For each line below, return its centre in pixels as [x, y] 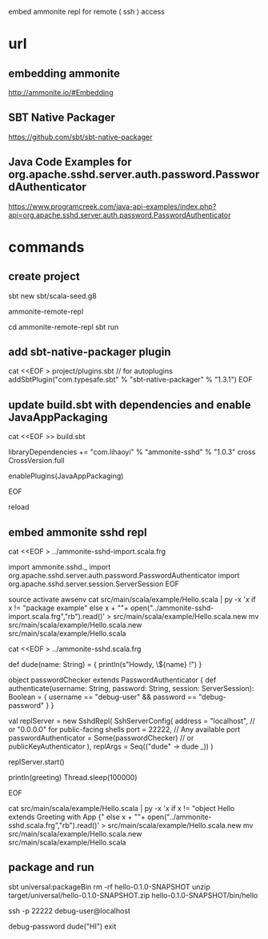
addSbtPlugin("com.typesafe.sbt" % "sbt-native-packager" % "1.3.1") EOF [130, 380]
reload [19, 507]
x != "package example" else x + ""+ [69, 608]
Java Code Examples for [70, 162]
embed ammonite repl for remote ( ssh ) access [87, 12]
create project [44, 276]
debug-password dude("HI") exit [62, 926]
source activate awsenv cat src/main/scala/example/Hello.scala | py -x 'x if [132, 600]
